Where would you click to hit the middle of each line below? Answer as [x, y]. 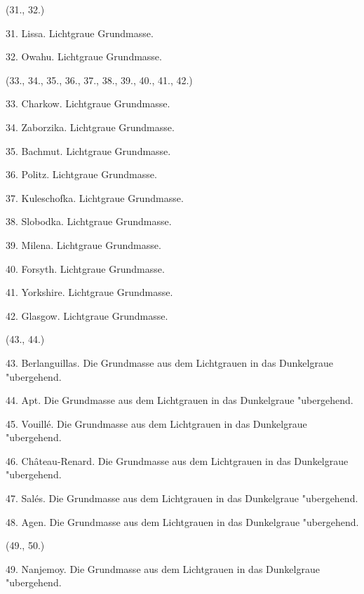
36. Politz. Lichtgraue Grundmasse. [81, 174]
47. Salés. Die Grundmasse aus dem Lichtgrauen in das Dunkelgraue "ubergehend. [182, 498]
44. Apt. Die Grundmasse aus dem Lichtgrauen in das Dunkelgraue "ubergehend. [180, 400]
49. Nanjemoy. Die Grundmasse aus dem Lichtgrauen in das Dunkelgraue [163, 568]
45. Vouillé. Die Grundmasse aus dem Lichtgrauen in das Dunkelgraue [156, 423]
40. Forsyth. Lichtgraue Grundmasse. [85, 268]
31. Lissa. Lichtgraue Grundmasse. [80, 33]
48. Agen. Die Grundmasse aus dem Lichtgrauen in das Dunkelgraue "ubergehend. [182, 521]
